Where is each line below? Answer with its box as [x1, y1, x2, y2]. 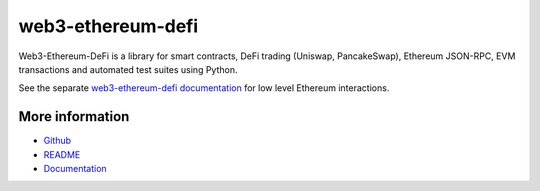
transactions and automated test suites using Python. [18, 63, 238, 75]
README [43, 148, 81, 160]
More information [18, 108, 130, 125]
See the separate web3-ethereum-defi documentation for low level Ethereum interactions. [18, 82, 390, 94]
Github [43, 135, 72, 147]
